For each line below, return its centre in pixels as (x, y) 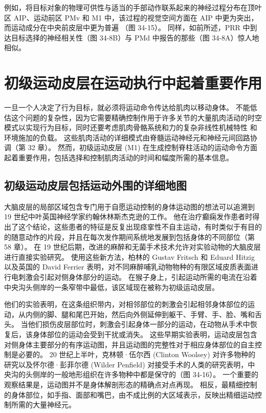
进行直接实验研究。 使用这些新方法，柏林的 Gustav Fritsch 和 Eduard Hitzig (129, 256)
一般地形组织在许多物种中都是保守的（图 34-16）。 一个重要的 (156, 374)
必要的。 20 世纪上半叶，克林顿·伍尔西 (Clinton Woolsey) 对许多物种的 (137, 354)
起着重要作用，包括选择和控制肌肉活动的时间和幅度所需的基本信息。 (119, 158)
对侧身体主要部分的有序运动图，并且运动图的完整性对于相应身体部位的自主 (129, 344)
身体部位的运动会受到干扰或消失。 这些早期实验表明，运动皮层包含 (145, 334)
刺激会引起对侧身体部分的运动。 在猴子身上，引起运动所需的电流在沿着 (138, 277)
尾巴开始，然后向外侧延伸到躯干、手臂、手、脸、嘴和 (165, 314)
